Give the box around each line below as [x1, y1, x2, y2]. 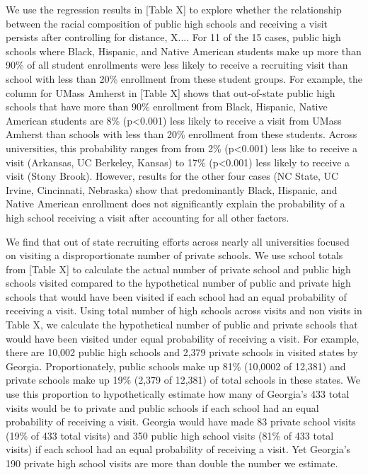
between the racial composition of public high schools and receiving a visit [6, 16, 328, 30]
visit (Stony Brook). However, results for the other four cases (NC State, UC [6, 168, 339, 183]
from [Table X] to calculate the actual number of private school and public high [6, 261, 351, 276]
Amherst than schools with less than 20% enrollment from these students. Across [6, 127, 357, 142]
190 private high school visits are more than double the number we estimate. [6, 456, 338, 470]
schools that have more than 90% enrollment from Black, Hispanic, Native [6, 99, 328, 114]
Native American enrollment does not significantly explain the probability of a [6, 196, 345, 211]
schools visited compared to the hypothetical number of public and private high [6, 275, 351, 290]
